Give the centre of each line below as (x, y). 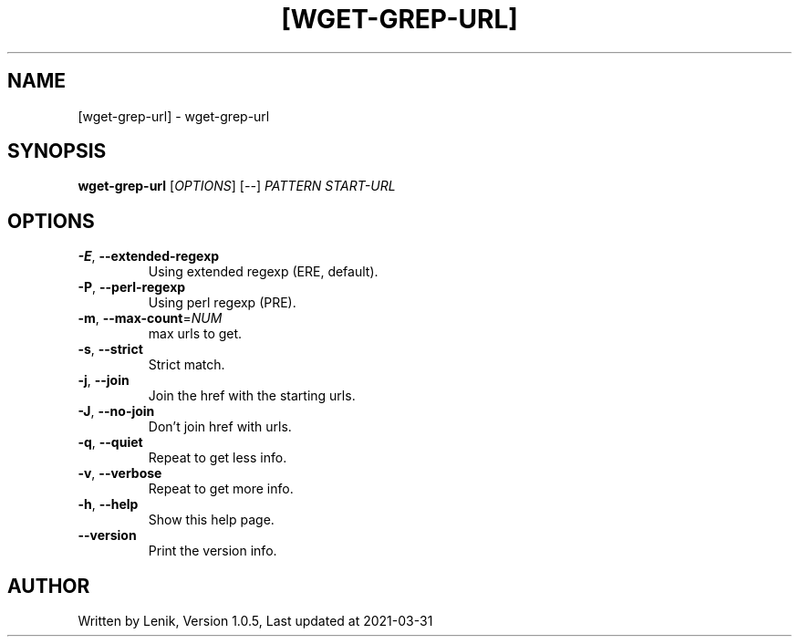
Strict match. (187, 365)
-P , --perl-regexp (132, 287)
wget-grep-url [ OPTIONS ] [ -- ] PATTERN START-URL (237, 186)
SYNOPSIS (57, 151)
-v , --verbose (120, 473)
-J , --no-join (116, 411)
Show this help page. (211, 520)
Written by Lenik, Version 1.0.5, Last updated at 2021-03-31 (255, 621)
